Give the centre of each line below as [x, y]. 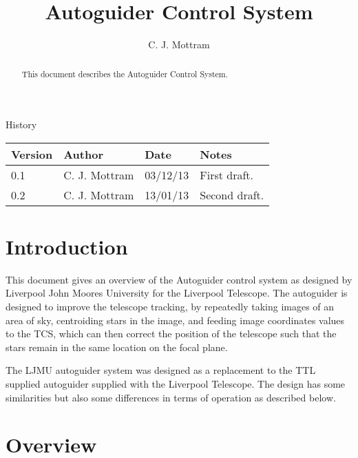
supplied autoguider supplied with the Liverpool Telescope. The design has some [176, 384]
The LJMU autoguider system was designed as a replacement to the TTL [161, 370]
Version [32, 154]
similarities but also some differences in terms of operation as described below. [171, 397]
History [21, 125]
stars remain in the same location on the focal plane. [117, 347]
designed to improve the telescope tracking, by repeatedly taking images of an [170, 307]
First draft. [227, 175]
